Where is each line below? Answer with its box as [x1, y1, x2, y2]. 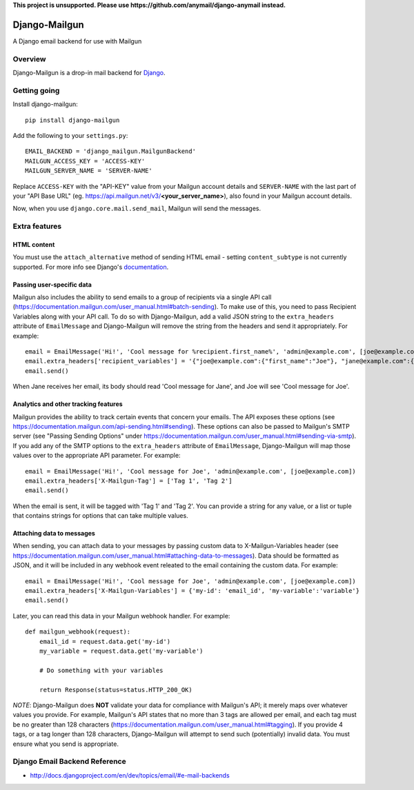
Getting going [12, 85, 60, 95]
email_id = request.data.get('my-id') [39, 638, 171, 645]
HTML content [12, 240, 55, 248]
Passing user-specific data [12, 280, 92, 289]
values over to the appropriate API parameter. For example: [12, 452, 181, 460]
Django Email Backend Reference [12, 757, 127, 767]
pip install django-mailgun [25, 116, 120, 124]
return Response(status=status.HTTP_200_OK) [39, 686, 193, 693]
